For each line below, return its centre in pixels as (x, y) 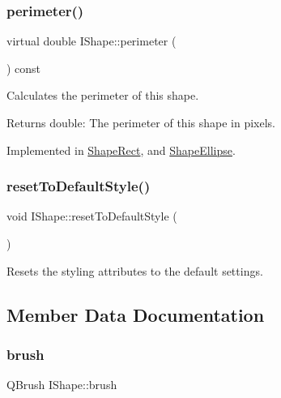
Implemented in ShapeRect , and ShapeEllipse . (121, 150)
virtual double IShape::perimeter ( (92, 41)
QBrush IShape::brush (62, 385)
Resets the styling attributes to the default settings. (135, 270)
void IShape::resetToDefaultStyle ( (92, 216)
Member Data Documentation (136, 314)
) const (24, 68)
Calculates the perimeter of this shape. (103, 95)
